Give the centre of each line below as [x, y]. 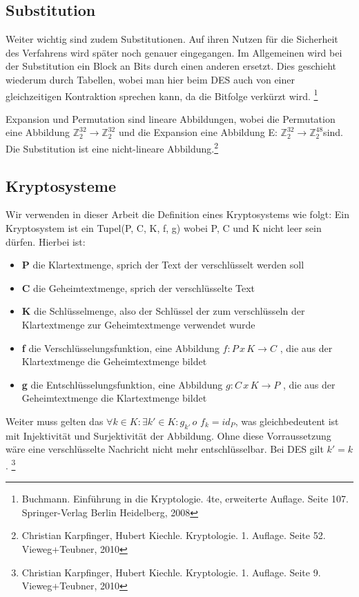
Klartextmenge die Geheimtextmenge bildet [114, 361]
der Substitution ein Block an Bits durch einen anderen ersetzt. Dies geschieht [171, 66]
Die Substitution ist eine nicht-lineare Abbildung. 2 [112, 147]
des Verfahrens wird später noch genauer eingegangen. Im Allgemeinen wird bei [174, 52]
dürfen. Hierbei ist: [46, 241]
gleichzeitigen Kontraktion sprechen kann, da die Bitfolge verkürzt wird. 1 [162, 95]
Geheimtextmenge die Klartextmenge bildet [114, 398]
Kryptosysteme [61, 185]
